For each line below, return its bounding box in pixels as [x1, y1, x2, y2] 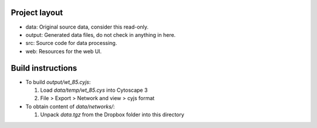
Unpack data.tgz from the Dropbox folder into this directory [40, 111, 184, 118]
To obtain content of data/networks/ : [25, 103, 115, 110]
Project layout [11, 8, 63, 18]
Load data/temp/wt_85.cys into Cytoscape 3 [40, 87, 148, 94]
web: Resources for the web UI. [25, 47, 102, 55]
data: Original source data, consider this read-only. [25, 23, 149, 30]
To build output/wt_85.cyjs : [25, 78, 91, 85]
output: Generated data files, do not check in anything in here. [25, 31, 176, 38]
